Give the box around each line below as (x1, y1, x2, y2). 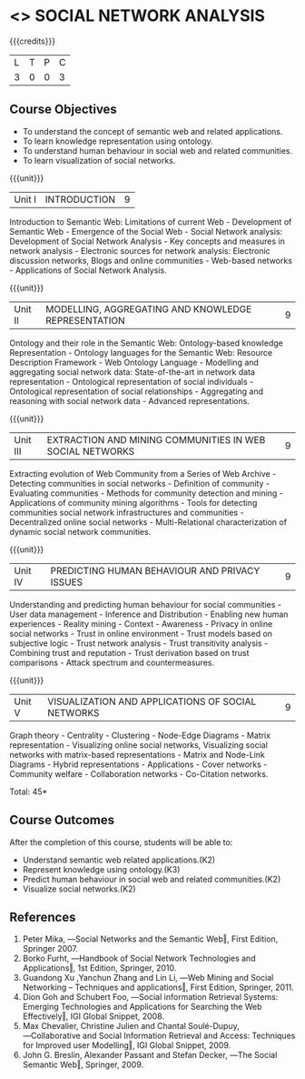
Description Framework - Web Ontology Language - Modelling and (9, 357, 259, 368)
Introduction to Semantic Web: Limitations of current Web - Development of (9, 216, 292, 227)
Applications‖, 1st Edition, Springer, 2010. (22, 963, 177, 973)
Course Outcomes (9, 812, 115, 828)
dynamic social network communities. (9, 526, 152, 537)
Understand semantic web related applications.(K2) (22, 854, 216, 865)
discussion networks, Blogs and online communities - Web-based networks (9, 255, 293, 266)
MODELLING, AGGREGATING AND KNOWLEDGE (44, 302, 252, 315)
